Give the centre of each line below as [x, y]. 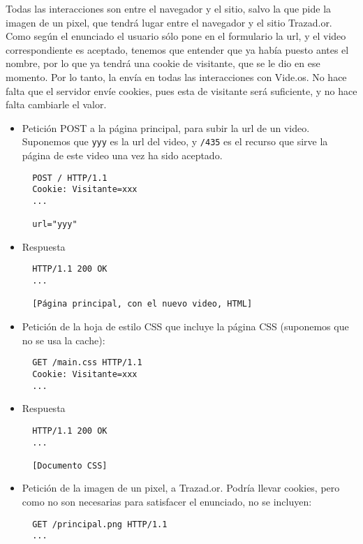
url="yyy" [55, 225]
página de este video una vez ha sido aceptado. [122, 155]
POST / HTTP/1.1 [70, 178]
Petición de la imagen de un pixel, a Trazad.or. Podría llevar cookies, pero [181, 488]
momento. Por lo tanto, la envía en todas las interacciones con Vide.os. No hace [176, 76]
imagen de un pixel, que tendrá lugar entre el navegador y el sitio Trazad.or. [169, 22]
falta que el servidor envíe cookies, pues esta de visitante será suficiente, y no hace [181, 90]
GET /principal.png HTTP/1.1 [100, 524]
